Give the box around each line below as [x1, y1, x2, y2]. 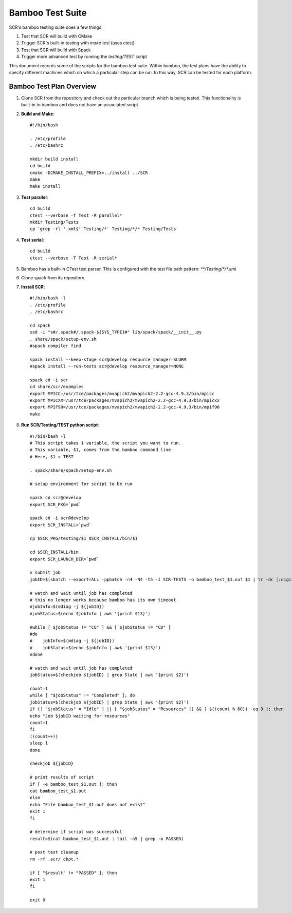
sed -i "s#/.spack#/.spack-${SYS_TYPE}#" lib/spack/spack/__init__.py [30, 330, 202, 335]
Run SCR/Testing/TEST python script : [21, 422, 99, 428]
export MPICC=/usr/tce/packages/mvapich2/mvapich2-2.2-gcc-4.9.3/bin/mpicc [30, 390, 215, 396]
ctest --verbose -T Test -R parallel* [30, 213, 123, 218]
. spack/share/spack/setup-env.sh [30, 467, 112, 473]
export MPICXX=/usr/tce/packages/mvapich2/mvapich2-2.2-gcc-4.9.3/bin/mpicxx [30, 398, 220, 403]
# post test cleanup [30, 850, 79, 855]
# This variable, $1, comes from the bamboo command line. [30, 447, 174, 453]
